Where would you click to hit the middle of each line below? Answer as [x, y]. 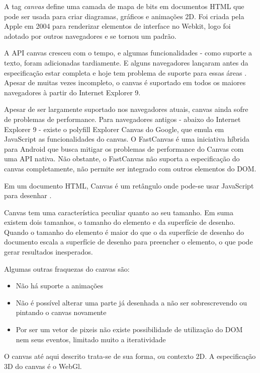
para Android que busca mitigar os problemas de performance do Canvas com [124, 148]
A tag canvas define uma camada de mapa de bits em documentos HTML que [124, 6]
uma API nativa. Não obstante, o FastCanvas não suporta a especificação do [122, 159]
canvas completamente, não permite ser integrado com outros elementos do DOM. [130, 168]
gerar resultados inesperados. [49, 252]
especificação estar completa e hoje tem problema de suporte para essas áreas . [125, 72]
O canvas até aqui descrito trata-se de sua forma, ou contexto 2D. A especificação [130, 356]
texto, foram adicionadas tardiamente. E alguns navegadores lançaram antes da [126, 62]
